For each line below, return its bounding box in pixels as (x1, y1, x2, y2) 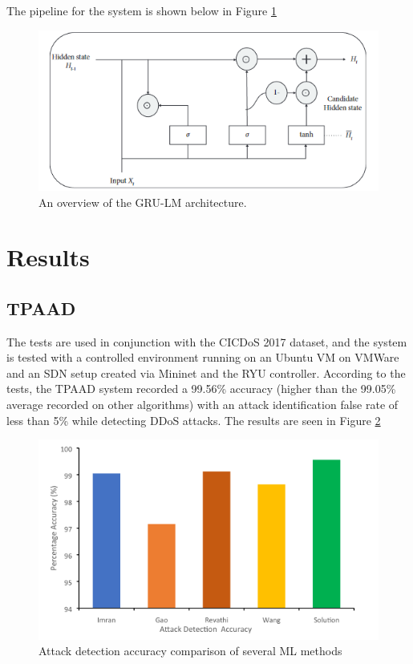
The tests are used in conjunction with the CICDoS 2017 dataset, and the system (6, 333, 407, 350)
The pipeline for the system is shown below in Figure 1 (6, 2, 277, 18)
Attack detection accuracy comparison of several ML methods (38, 642, 342, 659)
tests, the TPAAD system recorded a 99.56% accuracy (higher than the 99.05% (6, 380, 396, 397)
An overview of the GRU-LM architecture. (38, 193, 247, 210)
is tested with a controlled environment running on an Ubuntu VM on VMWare (6, 349, 399, 366)
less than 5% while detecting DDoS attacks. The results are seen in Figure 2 (6, 411, 381, 428)
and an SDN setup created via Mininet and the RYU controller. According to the (6, 364, 406, 381)
